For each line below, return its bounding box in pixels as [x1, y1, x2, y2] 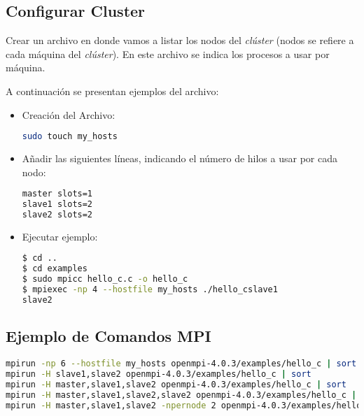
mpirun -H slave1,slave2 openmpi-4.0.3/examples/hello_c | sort [6, 368, 311, 379]
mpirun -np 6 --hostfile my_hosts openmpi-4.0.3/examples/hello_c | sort [6, 359, 357, 369]
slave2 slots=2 [22, 209, 93, 220]
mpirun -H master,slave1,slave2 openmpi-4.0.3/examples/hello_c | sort [6, 379, 346, 389]
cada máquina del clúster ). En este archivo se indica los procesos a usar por [6, 46, 330, 61]
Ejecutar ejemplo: [22, 229, 98, 243]
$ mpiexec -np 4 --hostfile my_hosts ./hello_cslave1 [22, 285, 278, 295]
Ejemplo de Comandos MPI [6, 325, 211, 347]
